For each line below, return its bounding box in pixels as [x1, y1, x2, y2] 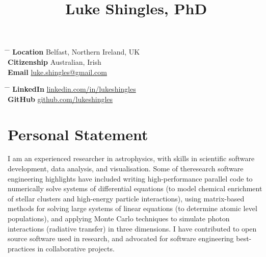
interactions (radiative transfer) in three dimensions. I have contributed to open [8, 223, 257, 234]
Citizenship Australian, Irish [8, 56, 101, 67]
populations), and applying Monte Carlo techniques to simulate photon [8, 213, 230, 224]
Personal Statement [8, 123, 148, 144]
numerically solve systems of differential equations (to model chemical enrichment [8, 183, 262, 194]
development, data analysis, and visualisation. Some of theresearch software [8, 163, 244, 174]
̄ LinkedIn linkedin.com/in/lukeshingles [8, 84, 136, 94]
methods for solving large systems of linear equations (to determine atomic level [8, 203, 257, 214]
